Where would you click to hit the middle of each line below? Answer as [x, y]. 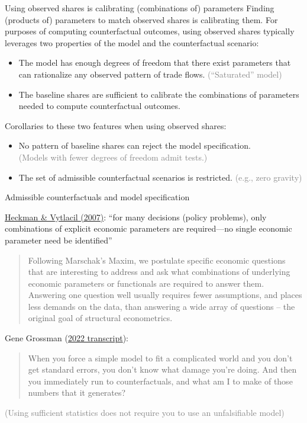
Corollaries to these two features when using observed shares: [116, 125]
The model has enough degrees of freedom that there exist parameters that [155, 63]
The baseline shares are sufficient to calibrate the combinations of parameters [159, 94]
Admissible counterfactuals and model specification [97, 197]
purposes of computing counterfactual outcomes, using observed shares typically [150, 31]
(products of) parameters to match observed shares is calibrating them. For [141, 19]
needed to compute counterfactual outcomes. [99, 106]
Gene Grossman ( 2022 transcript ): [67, 338]
